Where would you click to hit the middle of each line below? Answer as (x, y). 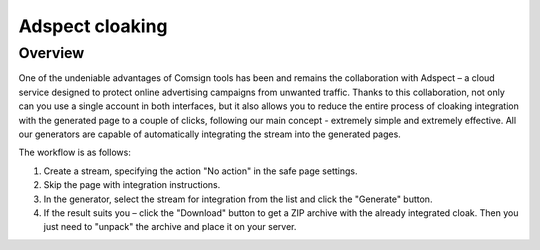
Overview (51, 53)
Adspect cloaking (93, 26)
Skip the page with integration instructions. (132, 185)
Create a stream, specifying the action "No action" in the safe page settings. (200, 171)
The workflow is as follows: (75, 152)
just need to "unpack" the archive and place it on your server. (170, 227)
